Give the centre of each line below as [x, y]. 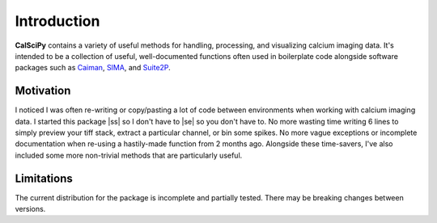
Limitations [44, 178]
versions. [30, 209]
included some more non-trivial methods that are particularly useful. [129, 155]
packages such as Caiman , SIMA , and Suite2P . [93, 68]
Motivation [43, 91]
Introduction [57, 21]
